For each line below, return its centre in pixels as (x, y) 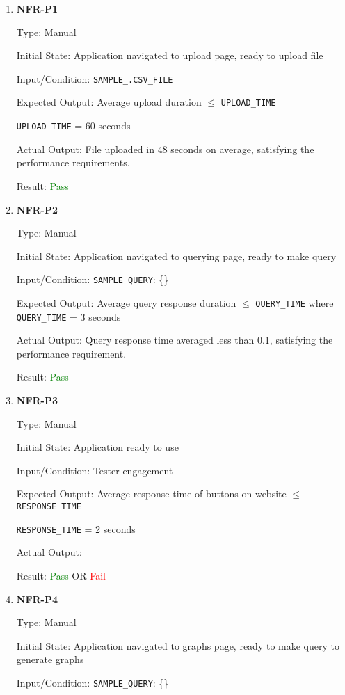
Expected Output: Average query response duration (126, 302)
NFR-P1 (37, 8)
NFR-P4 (37, 599)
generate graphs (50, 659)
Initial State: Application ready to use (97, 447)
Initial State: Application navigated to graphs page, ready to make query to (178, 645)
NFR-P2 (37, 209)
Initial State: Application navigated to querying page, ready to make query (176, 256)
